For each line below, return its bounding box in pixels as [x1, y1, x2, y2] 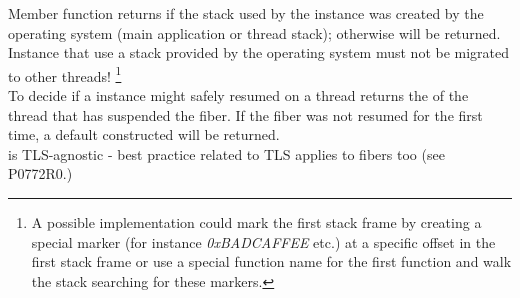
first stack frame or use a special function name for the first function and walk [31, 251, 512, 272]
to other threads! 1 [8, 62, 122, 86]
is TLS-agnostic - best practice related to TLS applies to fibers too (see [8, 143, 445, 164]
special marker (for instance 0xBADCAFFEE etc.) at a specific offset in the [31, 231, 496, 252]
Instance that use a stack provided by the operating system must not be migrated [8, 42, 510, 63]
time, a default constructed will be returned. [8, 124, 280, 145]
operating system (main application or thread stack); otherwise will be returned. [8, 22, 501, 43]
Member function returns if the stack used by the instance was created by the [8, 3, 484, 23]
